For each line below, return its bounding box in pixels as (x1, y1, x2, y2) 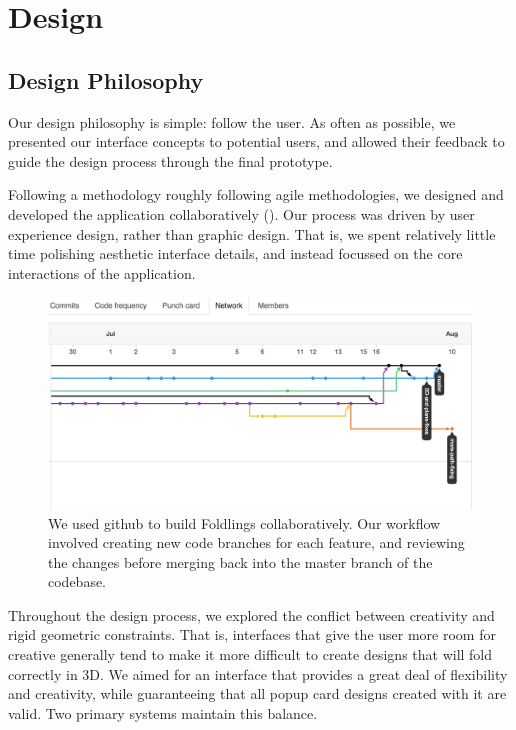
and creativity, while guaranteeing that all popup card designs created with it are (8, 683, 507, 704)
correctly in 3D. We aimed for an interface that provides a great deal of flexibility (8, 663, 508, 684)
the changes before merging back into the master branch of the (48, 551, 433, 572)
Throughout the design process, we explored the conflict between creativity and (8, 604, 495, 625)
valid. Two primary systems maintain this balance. (8, 702, 318, 723)
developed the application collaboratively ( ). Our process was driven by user (8, 203, 475, 224)
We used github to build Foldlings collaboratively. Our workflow (48, 512, 441, 533)
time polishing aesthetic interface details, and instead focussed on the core (8, 243, 463, 264)
